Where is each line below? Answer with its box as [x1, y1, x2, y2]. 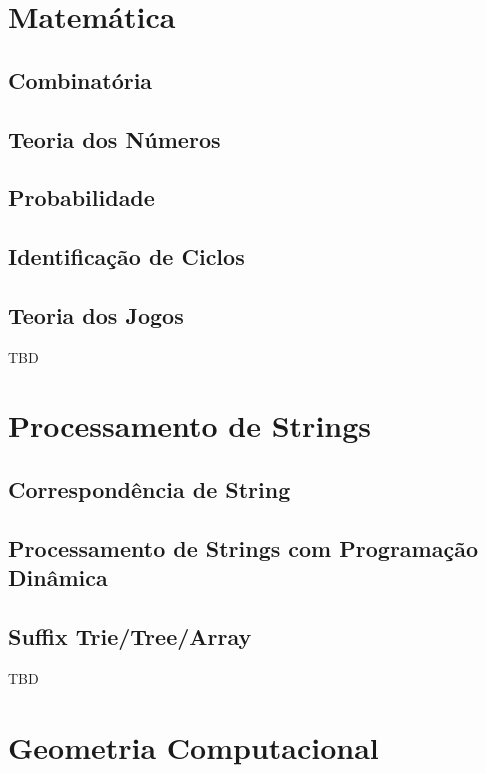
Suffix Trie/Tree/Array [8, 621, 252, 652]
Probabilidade [8, 182, 155, 213]
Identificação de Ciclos [8, 241, 245, 272]
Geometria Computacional [8, 726, 379, 767]
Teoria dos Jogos [8, 299, 184, 330]
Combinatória [8, 64, 153, 95]
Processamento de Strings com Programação [8, 532, 478, 563]
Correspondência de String [8, 474, 291, 505]
